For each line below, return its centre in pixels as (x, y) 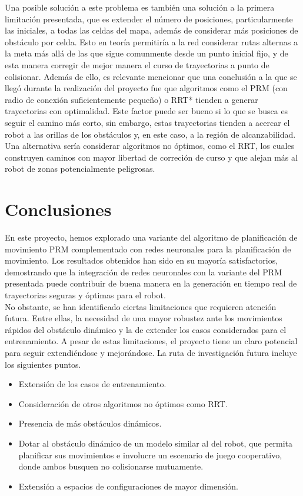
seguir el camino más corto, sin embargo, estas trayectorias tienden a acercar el (147, 122)
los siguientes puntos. (43, 364)
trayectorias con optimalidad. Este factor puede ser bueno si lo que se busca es (146, 111)
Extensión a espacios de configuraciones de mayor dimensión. (128, 486)
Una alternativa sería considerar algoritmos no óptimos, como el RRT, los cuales (150, 146)
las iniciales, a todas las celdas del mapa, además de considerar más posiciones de (151, 30)
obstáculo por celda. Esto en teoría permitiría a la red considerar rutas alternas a (151, 41)
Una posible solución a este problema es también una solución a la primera (140, 7)
